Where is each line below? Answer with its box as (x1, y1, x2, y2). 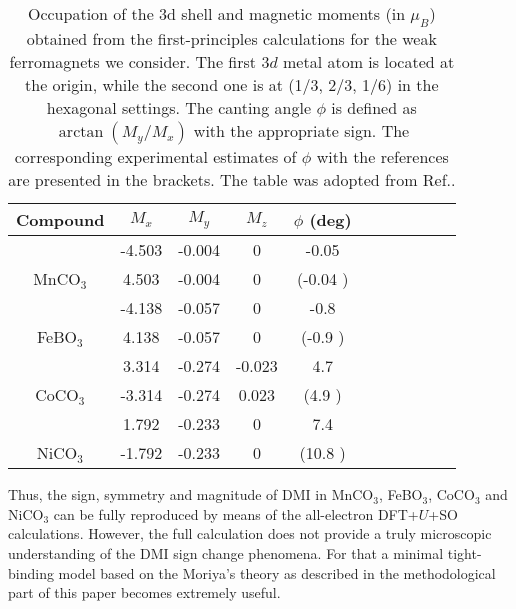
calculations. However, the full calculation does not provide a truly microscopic (8, 523, 492, 544)
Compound (16, 208, 105, 232)
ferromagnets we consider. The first (9, 50, 257, 74)
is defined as (331, 96, 417, 120)
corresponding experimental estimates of (14, 145, 297, 169)
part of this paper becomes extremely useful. (8, 582, 281, 603)
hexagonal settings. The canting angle (46, 96, 312, 120)
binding (8, 562, 54, 583)
